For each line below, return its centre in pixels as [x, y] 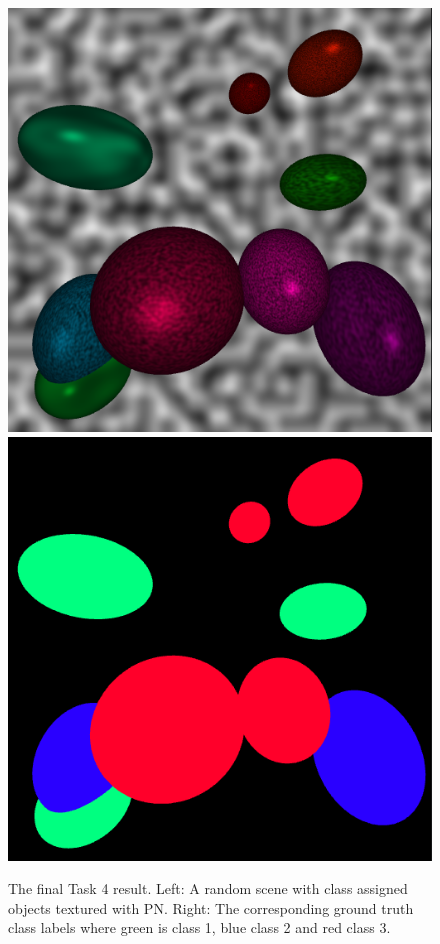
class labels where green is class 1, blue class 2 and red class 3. [199, 927]
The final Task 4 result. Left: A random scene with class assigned [208, 888]
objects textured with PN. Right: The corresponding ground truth [211, 907]
